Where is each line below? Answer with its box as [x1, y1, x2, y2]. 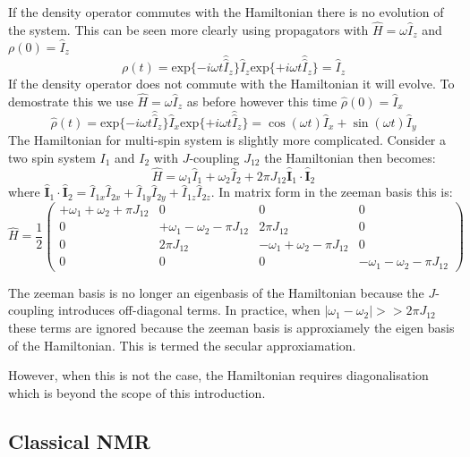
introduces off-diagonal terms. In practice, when [58, 300, 320, 319]
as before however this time [186, 91, 338, 110]
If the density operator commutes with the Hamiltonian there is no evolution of [8, 3, 444, 21]
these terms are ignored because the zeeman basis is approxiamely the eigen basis [8, 318, 455, 337]
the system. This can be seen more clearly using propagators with [8, 20, 369, 38]
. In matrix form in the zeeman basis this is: [210, 182, 453, 201]
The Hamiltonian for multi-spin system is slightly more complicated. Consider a [8, 131, 447, 149]
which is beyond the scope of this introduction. [8, 383, 266, 402]
